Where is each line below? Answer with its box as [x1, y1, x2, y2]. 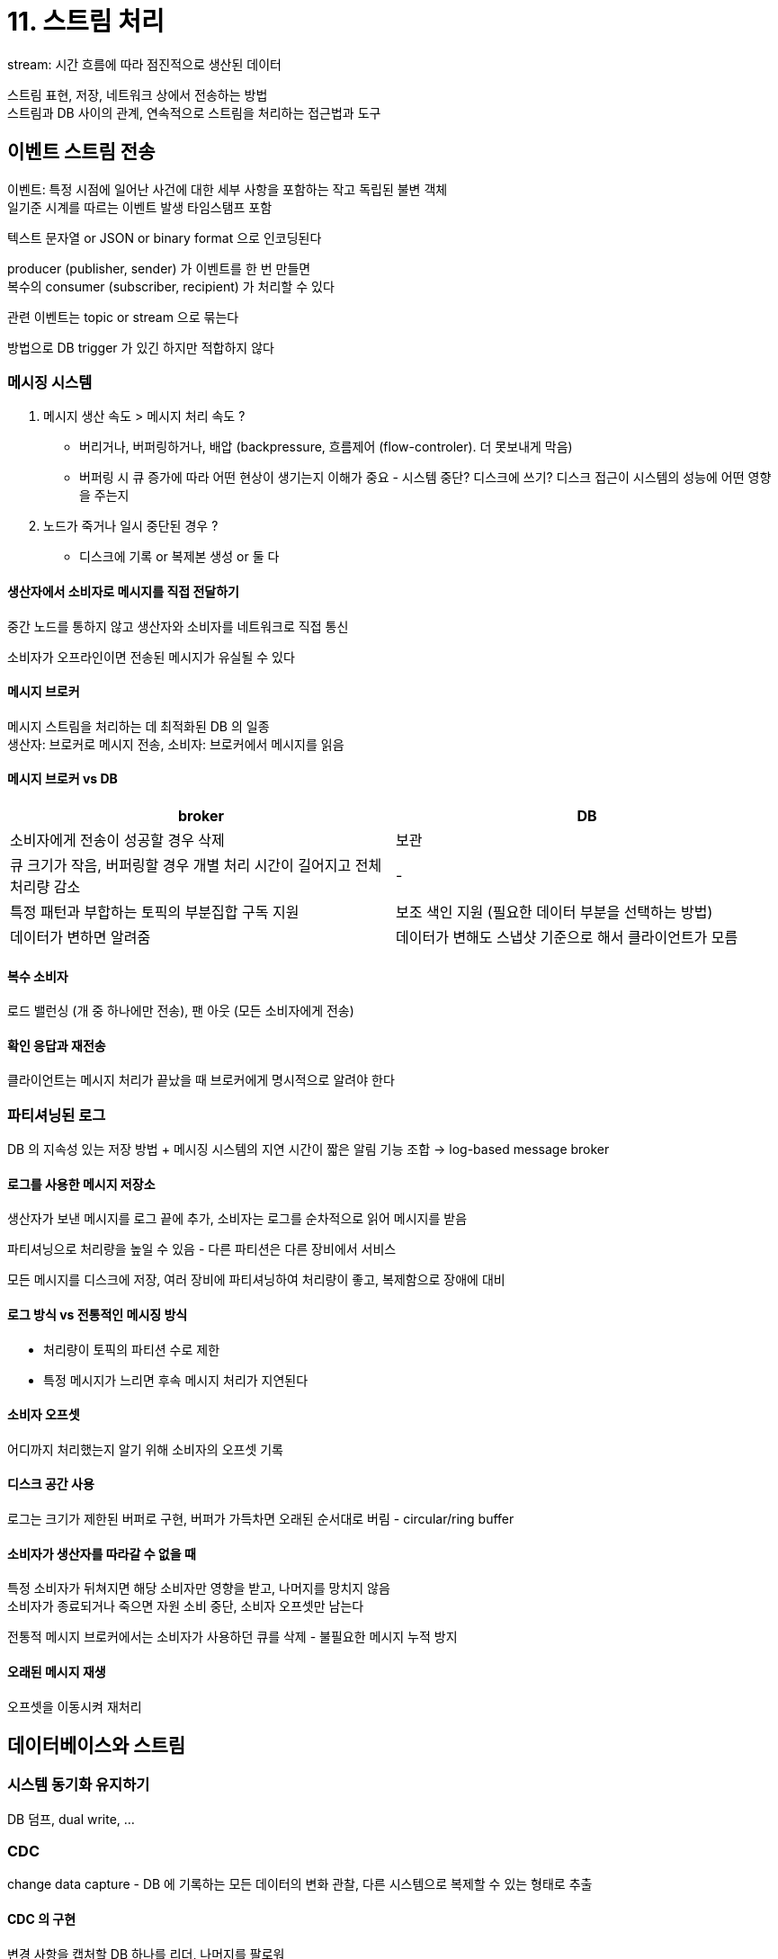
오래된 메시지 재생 [7, 1663, 106, 1679]
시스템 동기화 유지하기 [7, 1776, 150, 1794]
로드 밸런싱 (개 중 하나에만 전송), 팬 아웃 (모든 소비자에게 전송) [7, 1003, 354, 1019]
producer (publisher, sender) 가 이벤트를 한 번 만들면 [7, 260, 311, 276]
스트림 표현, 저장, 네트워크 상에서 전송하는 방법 [7, 86, 268, 103]
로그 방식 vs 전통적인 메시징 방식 [7, 1307, 188, 1323]
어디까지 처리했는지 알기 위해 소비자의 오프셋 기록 [7, 1441, 283, 1457]
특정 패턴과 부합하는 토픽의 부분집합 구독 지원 [10, 903, 300, 921]
